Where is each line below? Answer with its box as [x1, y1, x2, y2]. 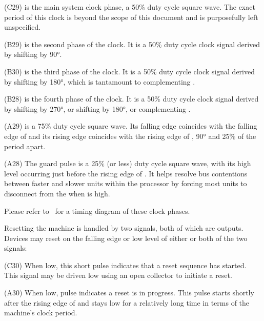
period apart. [4, 141, 46, 151]
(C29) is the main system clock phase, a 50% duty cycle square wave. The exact [4, 2, 255, 12]
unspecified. [4, 22, 41, 32]
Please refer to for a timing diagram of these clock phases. [4, 205, 190, 216]
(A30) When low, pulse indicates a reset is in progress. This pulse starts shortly [4, 287, 254, 298]
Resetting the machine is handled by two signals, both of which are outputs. [4, 223, 243, 233]
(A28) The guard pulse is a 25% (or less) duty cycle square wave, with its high [4, 158, 251, 169]
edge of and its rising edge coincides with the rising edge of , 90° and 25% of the [4, 130, 256, 141]
